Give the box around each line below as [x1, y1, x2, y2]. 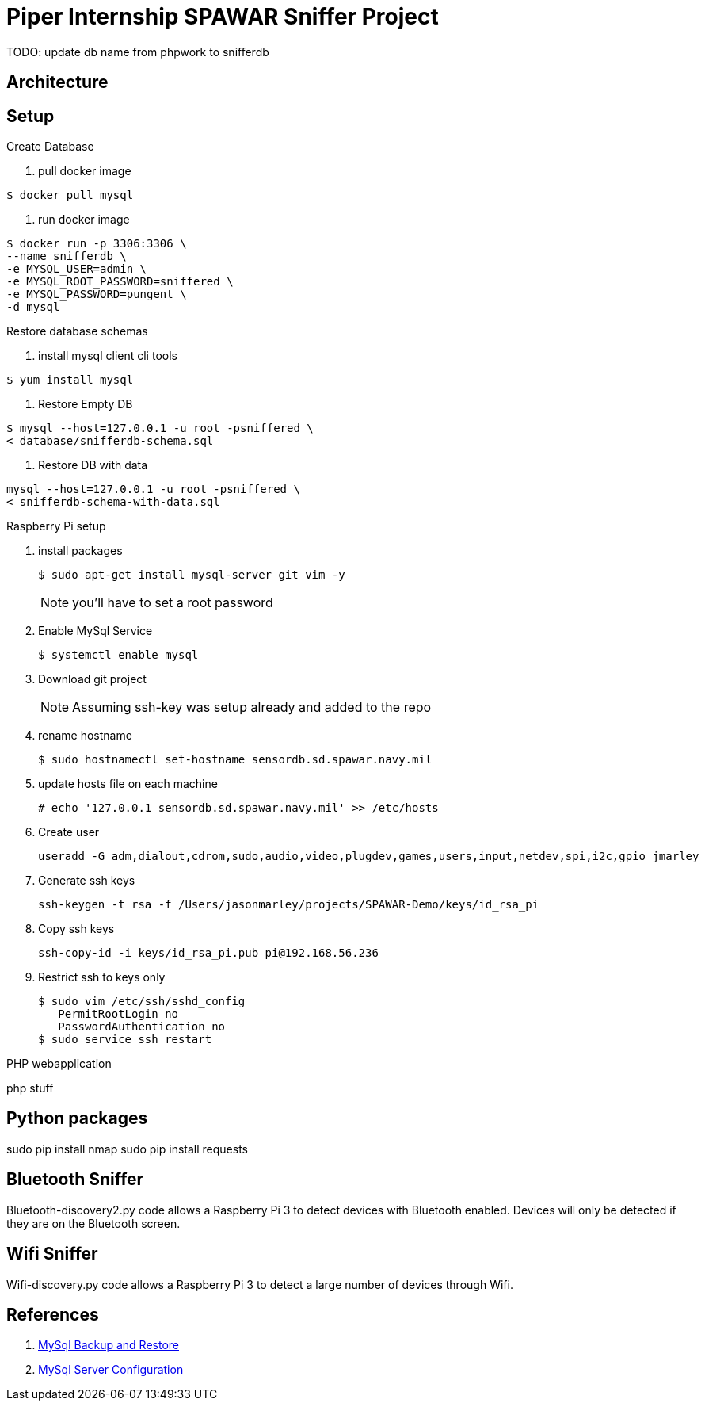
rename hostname [38, 728, 132, 743]
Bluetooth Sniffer [6, 1169, 144, 1190]
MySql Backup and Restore [38, 1338, 179, 1352]
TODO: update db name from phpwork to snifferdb [6, 44, 269, 59]
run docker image [38, 212, 130, 227]
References [6, 1304, 99, 1325]
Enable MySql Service [38, 624, 153, 638]
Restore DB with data [38, 458, 148, 472]
